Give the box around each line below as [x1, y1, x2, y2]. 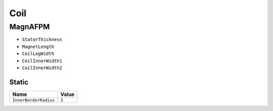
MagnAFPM [9, 22, 50, 31]
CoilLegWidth [22, 51, 55, 57]
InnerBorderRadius [12, 97, 55, 103]
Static [9, 78, 29, 86]
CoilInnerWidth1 [22, 58, 63, 64]
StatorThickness [22, 37, 63, 42]
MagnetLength [22, 43, 55, 49]
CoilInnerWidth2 [22, 65, 63, 71]
